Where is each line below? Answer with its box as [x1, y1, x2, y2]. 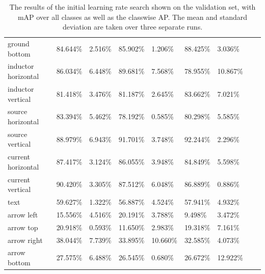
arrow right [8, 234, 43, 245]
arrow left [8, 209, 38, 220]
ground [8, 38, 30, 49]
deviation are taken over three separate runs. [62, 21, 203, 32]
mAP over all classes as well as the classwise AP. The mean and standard [17, 11, 248, 22]
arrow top [8, 222, 38, 232]
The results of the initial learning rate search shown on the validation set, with [9, 2, 256, 12]
